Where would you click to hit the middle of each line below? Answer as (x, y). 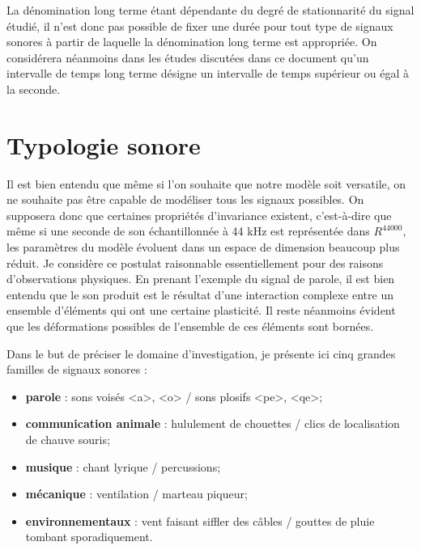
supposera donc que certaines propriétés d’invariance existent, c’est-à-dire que (199, 215)
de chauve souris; (68, 439)
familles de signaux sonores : (77, 369)
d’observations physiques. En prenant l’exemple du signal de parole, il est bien (201, 279)
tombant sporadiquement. (89, 537)
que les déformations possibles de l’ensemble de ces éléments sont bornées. (190, 326)
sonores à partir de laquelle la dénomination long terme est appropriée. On (192, 42)
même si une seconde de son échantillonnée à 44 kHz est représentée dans (188, 231)
